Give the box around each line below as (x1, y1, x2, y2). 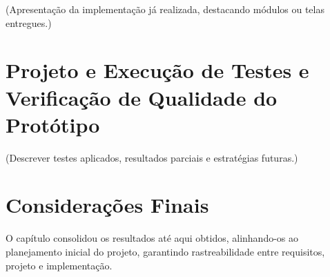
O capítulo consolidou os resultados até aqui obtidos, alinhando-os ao (6, 231, 299, 245)
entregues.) (6, 15, 52, 30)
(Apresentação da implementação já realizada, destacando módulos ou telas (6, 2, 324, 16)
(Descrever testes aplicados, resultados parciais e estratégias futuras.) (6, 150, 298, 164)
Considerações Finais (6, 191, 209, 219)
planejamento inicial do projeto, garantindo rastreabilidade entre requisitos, (6, 245, 325, 258)
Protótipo (6, 110, 100, 138)
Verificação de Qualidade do (6, 83, 278, 111)
